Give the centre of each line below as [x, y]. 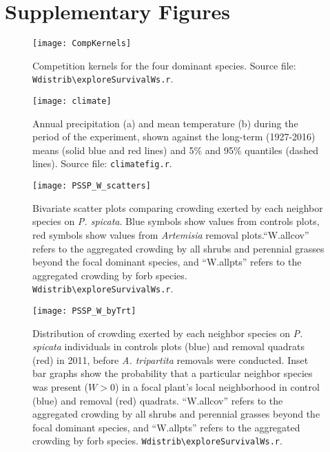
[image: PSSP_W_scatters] [92, 186]
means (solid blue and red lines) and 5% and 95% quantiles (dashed [175, 150]
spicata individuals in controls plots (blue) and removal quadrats [169, 346]
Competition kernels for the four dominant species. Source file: [164, 65]
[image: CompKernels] [82, 44]
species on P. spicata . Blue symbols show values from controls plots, [176, 221]
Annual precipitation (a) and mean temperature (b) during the [165, 123]
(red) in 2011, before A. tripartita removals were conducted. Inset [171, 359]
